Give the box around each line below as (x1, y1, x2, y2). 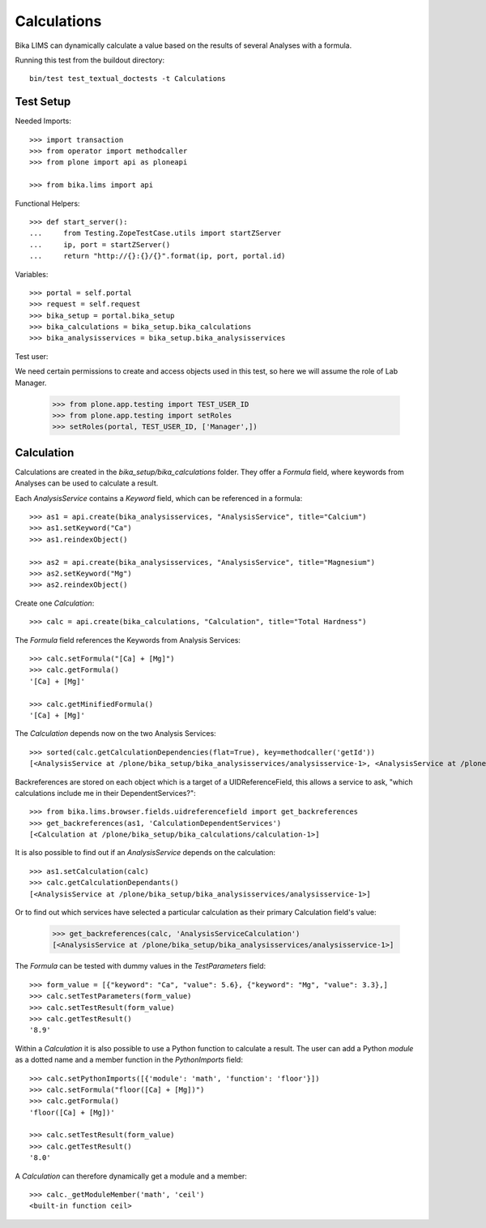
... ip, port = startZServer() (29, 240, 171, 249)
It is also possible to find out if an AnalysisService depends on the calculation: (15, 848, 275, 858)
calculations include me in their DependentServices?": (15, 788, 196, 798)
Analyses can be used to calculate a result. (15, 478, 159, 488)
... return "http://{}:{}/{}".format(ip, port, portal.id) (29, 251, 286, 261)
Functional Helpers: (15, 199, 80, 208)
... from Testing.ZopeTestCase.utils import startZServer (29, 229, 282, 238)
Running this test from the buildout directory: (15, 55, 165, 65)
